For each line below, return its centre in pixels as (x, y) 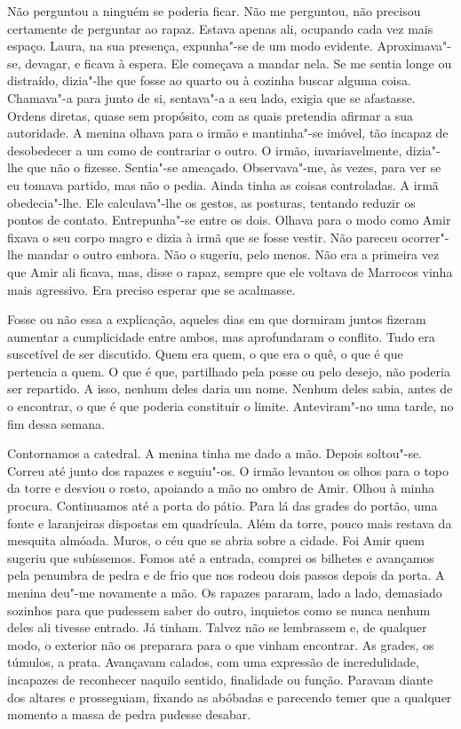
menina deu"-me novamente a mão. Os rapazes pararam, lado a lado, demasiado (225, 592)
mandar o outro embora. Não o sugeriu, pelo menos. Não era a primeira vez (233, 254)
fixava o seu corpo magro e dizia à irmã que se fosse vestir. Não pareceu (203, 237)
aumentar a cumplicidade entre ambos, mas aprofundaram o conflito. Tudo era (221, 336)
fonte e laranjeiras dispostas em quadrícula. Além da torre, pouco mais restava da (230, 523)
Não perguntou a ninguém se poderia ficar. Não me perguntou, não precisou (214, 11)
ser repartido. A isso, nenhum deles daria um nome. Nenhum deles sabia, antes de (230, 388)
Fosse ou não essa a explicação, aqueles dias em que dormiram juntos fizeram (217, 319)
